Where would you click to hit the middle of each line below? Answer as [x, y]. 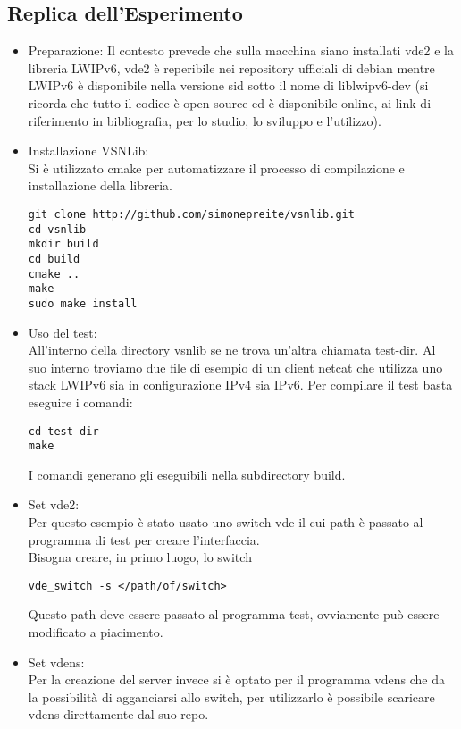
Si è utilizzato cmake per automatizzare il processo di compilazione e [216, 168]
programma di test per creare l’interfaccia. [144, 539]
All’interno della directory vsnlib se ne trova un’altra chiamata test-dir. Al [232, 350]
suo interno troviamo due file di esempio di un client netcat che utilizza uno [235, 367]
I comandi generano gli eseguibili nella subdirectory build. [187, 474]
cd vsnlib [57, 229]
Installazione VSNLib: [88, 151]
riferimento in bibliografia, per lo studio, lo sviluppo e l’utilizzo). [205, 120]
